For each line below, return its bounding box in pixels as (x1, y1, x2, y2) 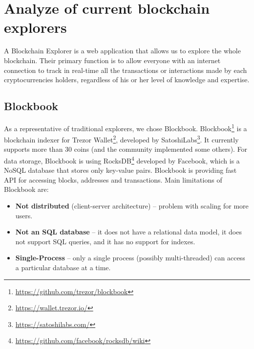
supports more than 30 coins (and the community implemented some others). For (4, 144, 248, 154)
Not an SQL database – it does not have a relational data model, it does (15, 227, 242, 237)
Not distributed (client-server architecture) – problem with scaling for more (15, 201, 249, 211)
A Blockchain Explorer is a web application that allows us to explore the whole (4, 46, 241, 56)
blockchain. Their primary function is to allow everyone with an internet (4, 55, 221, 65)
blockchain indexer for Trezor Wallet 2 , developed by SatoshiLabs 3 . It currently (4, 133, 239, 144)
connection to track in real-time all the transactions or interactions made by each (4, 65, 247, 75)
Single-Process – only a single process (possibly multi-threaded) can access (15, 253, 245, 263)
